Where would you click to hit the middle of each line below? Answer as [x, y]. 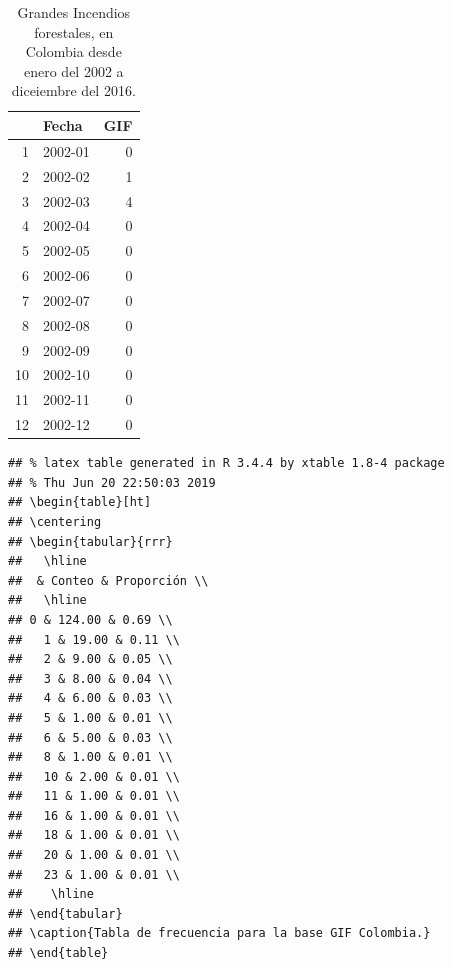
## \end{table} [58, 953]
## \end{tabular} [65, 913]
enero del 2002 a [73, 70]
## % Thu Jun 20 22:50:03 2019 [112, 482]
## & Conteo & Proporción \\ [108, 580]
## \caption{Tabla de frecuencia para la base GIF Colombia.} [219, 933]
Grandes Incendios [74, 12]
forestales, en [74, 31]
